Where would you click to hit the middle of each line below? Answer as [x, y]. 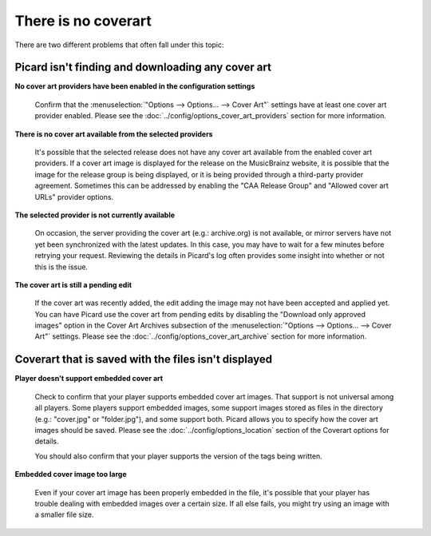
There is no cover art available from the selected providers [114, 134]
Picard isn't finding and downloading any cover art [143, 67]
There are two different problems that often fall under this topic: [119, 45]
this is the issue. [61, 267]
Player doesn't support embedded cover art [89, 379]
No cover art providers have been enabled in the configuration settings [135, 86]
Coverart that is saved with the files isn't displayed [144, 359]
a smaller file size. [65, 514]
